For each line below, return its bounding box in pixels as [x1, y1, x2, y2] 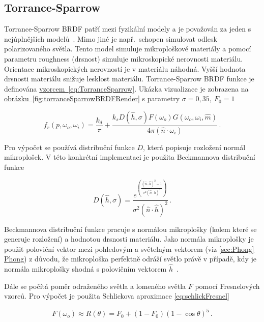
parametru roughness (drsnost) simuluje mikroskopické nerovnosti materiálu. [4, 53, 243, 64]
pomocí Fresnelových [195, 280, 260, 291]
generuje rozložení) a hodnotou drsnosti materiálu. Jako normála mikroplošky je [4, 233, 254, 244]
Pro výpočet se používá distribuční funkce [4, 141, 135, 152]
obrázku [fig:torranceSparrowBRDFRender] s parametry [4, 93, 180, 104]
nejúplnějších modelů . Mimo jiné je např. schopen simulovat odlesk [4, 33, 217, 44]
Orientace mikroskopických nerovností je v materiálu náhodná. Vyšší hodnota [4, 63, 246, 74]
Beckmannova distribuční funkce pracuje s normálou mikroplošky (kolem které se [4, 223, 257, 234]
